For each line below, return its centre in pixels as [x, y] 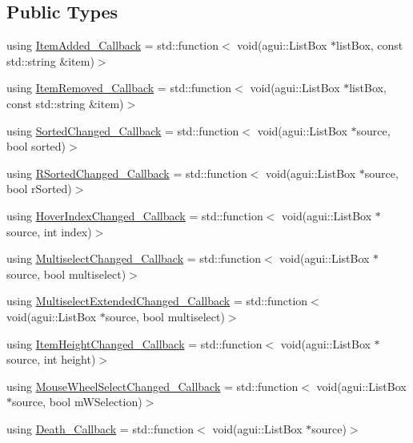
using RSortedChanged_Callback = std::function [127, 173]
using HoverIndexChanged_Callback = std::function [135, 215]
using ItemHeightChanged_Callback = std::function [134, 343]
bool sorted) [36, 146]
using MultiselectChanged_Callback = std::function [134, 258]
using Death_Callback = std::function [100, 428]
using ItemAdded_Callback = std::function [113, 45]
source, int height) [51, 359]
